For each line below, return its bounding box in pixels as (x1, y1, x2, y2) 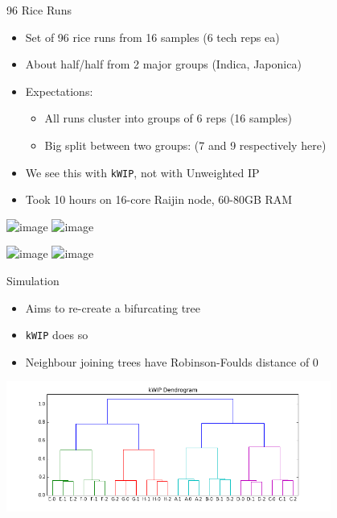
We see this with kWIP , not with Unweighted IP (25, 164, 260, 180)
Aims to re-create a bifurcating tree (25, 299, 201, 316)
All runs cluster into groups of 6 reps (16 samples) (44, 110, 293, 126)
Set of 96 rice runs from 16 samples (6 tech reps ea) (25, 28, 280, 45)
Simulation (6, 272, 60, 288)
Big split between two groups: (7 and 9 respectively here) (44, 136, 327, 153)
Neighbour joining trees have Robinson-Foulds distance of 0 (25, 353, 319, 370)
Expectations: (25, 82, 93, 99)
